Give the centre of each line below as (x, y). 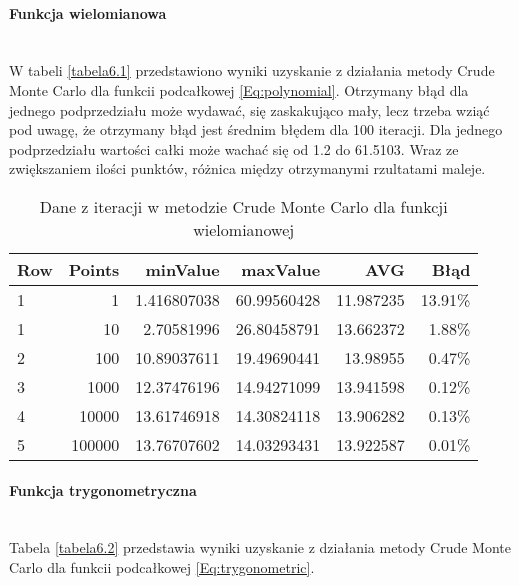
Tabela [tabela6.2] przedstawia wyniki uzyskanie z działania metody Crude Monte (260, 547)
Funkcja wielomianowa (88, 12)
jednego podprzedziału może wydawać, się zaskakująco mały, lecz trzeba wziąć (249, 109)
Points (94, 269)
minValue (182, 269)
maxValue (281, 269)
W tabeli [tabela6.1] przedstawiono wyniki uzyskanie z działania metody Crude (252, 70)
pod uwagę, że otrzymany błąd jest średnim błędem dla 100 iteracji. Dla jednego (256, 129)
